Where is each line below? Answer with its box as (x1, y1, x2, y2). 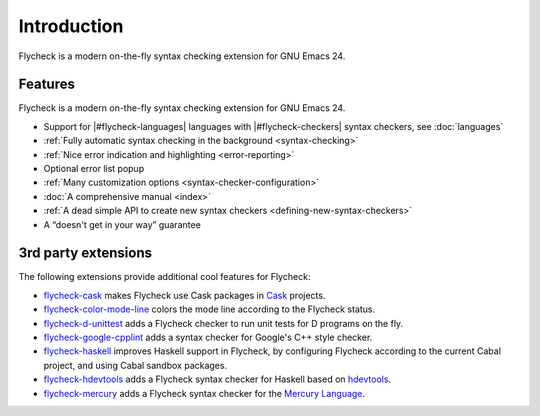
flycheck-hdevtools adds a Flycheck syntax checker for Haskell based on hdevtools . (43, 373, 392, 385)
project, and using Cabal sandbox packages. (43, 359, 228, 371)
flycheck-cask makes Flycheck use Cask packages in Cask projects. (43, 289, 326, 301)
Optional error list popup (43, 163, 145, 175)
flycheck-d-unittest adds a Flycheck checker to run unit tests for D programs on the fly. (43, 317, 404, 329)
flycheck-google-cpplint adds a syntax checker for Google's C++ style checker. (43, 331, 373, 344)
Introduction (18, 15, 124, 37)
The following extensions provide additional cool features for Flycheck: (18, 271, 311, 283)
